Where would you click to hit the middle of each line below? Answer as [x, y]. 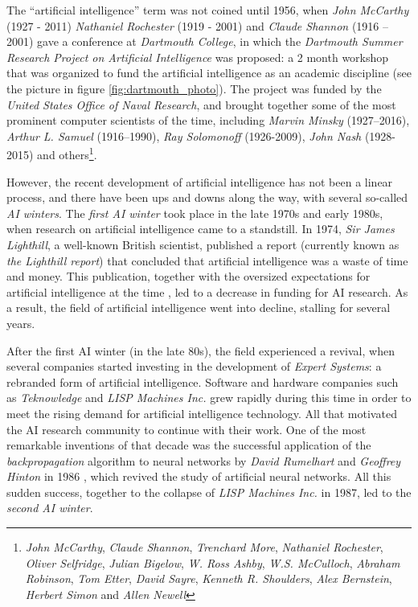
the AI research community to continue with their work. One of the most [186, 429]
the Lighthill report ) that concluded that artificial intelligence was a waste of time [207, 260]
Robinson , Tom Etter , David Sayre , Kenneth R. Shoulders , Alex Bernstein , [209, 578]
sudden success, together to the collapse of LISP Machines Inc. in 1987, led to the [209, 492]
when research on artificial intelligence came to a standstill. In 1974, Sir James [201, 229]
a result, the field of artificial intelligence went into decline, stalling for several [199, 308]
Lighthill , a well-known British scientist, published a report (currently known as [203, 244]
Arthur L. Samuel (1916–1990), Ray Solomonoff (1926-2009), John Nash [184, 135]
